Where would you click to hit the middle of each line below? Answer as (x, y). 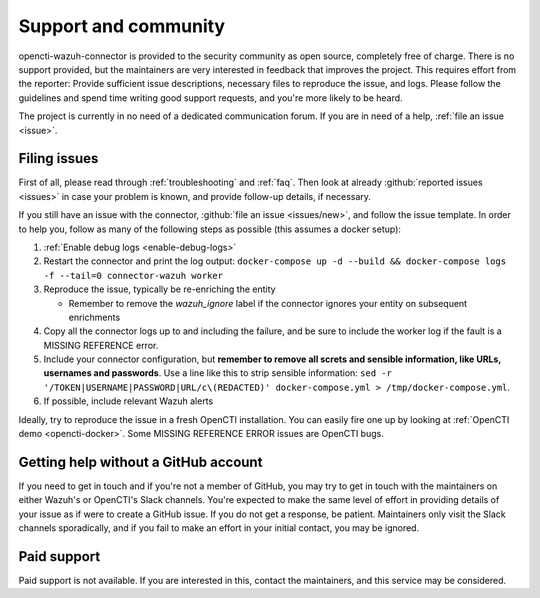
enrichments (94, 317)
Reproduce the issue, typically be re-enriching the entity (159, 289)
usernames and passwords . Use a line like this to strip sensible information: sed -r (217, 373)
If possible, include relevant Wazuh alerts (128, 401)
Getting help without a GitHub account (140, 461)
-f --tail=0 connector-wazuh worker (133, 275)
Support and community (121, 26)
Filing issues (58, 158)
